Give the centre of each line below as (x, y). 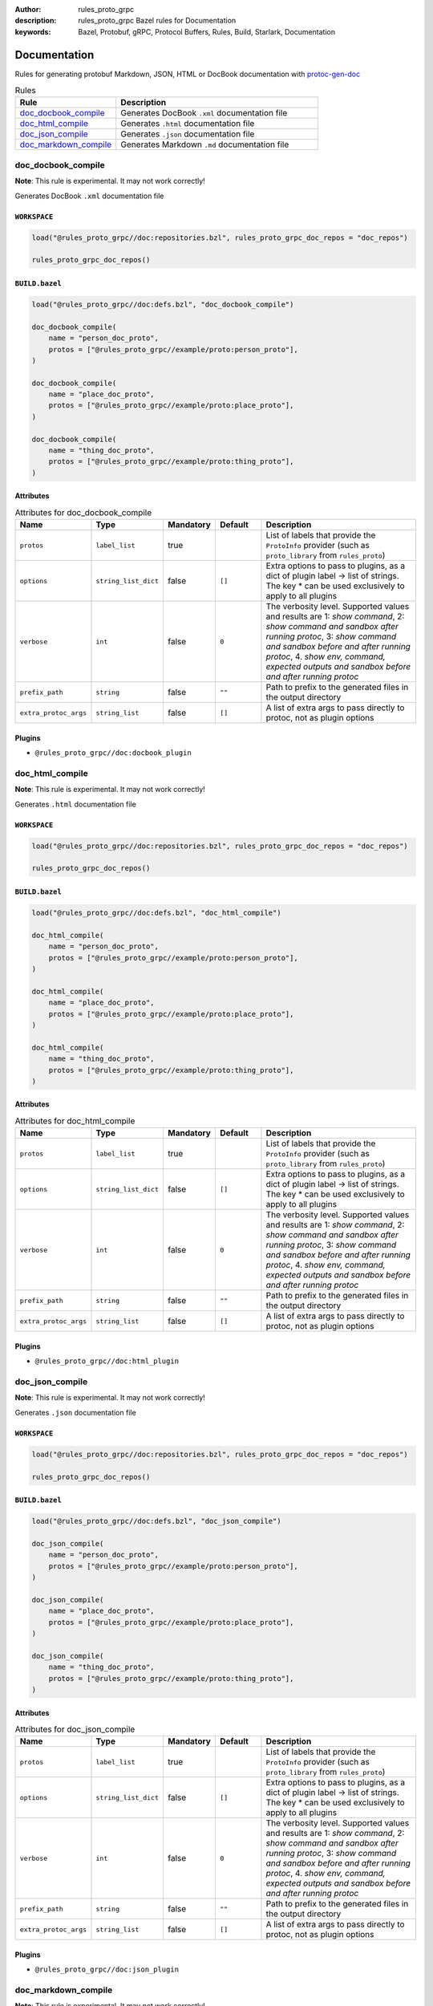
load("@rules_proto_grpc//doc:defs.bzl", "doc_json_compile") (156, 1521)
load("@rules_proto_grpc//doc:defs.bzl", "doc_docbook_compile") (163, 304)
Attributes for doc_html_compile (75, 1121)
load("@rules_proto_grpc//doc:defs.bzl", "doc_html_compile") (156, 913)
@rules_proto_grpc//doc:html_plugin (107, 1361)
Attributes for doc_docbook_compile (83, 512)
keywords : (33, 31)
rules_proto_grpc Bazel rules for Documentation (157, 21)
